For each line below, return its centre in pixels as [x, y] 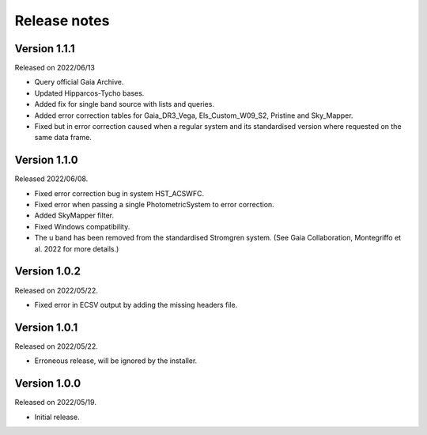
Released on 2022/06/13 [55, 68]
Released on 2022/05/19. [55, 403]
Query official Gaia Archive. [79, 82]
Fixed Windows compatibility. [82, 226]
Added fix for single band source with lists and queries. [125, 104]
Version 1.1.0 [46, 160]
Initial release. [57, 417]
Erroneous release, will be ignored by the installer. [116, 361]
